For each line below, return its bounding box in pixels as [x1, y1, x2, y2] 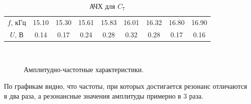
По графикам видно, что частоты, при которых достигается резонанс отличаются [4, 80, 247, 91]
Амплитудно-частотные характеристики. [24, 64, 144, 75]
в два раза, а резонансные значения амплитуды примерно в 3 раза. [4, 90, 204, 101]
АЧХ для [89, 1, 115, 11]
